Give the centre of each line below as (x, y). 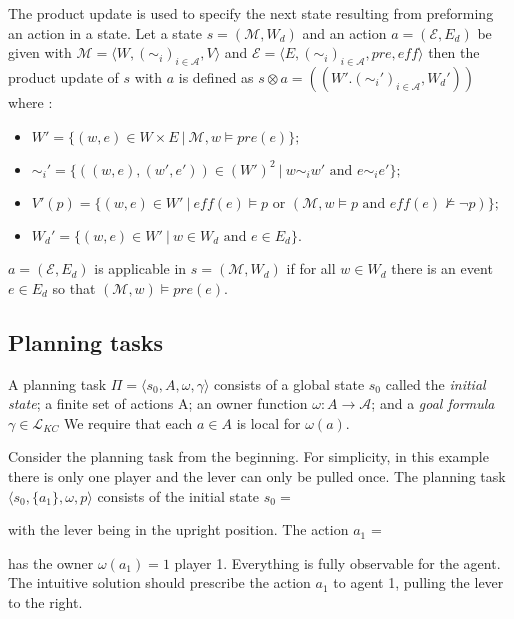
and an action (344, 32)
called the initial (435, 383)
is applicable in (140, 268)
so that (74, 287)
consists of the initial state (178, 495)
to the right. (45, 601)
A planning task (57, 383)
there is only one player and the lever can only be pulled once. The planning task (257, 475)
